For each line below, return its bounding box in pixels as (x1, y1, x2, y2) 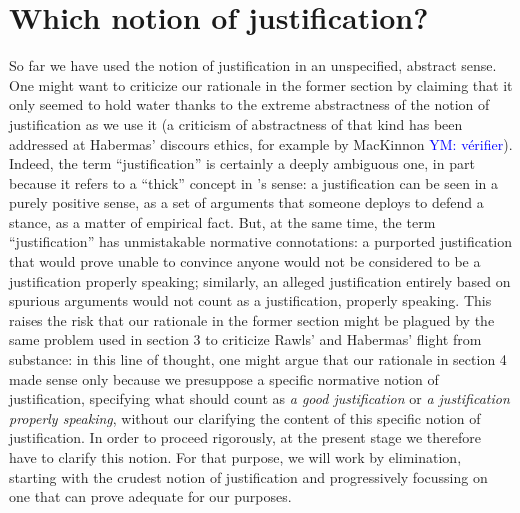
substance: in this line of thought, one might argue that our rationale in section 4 (9, 349, 507, 370)
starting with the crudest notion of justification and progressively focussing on (9, 466, 488, 487)
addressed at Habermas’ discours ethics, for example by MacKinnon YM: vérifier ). (9, 133, 513, 154)
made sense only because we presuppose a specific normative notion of (9, 368, 439, 389)
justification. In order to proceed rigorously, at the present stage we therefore (9, 427, 481, 448)
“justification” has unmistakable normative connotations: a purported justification (9, 231, 513, 252)
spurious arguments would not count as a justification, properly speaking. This (9, 290, 492, 311)
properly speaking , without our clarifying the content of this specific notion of (9, 407, 481, 428)
